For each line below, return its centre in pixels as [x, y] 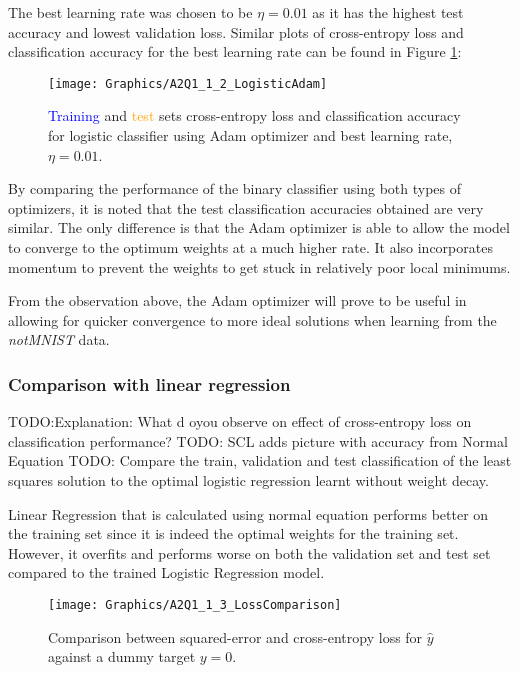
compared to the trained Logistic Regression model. [166, 572]
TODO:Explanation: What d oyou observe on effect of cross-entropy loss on [240, 421]
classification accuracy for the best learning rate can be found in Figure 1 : [235, 51]
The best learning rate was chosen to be [130, 12]
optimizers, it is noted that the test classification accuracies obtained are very [246, 207]
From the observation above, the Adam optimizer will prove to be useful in [237, 300]
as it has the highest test [388, 12]
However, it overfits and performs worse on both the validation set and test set [249, 552]
